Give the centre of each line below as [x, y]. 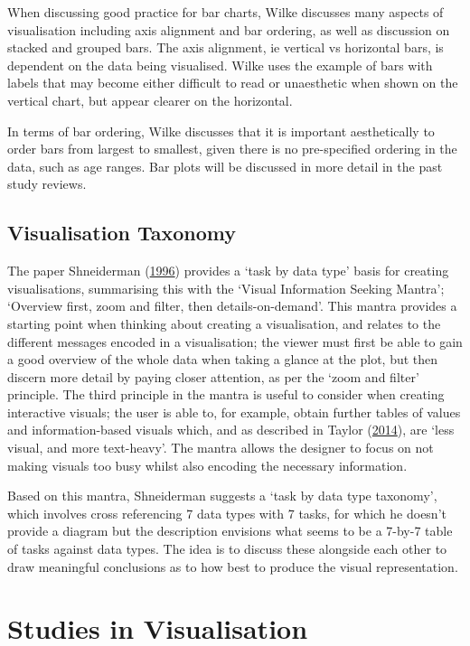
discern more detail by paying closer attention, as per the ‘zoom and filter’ [213, 376]
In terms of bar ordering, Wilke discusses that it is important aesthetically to [221, 131]
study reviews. [47, 184]
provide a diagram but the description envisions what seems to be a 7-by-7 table [230, 531]
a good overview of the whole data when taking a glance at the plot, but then [223, 359]
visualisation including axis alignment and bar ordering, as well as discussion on [229, 29]
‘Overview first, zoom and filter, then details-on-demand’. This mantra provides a [232, 306]
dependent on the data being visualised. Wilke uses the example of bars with [220, 65]
